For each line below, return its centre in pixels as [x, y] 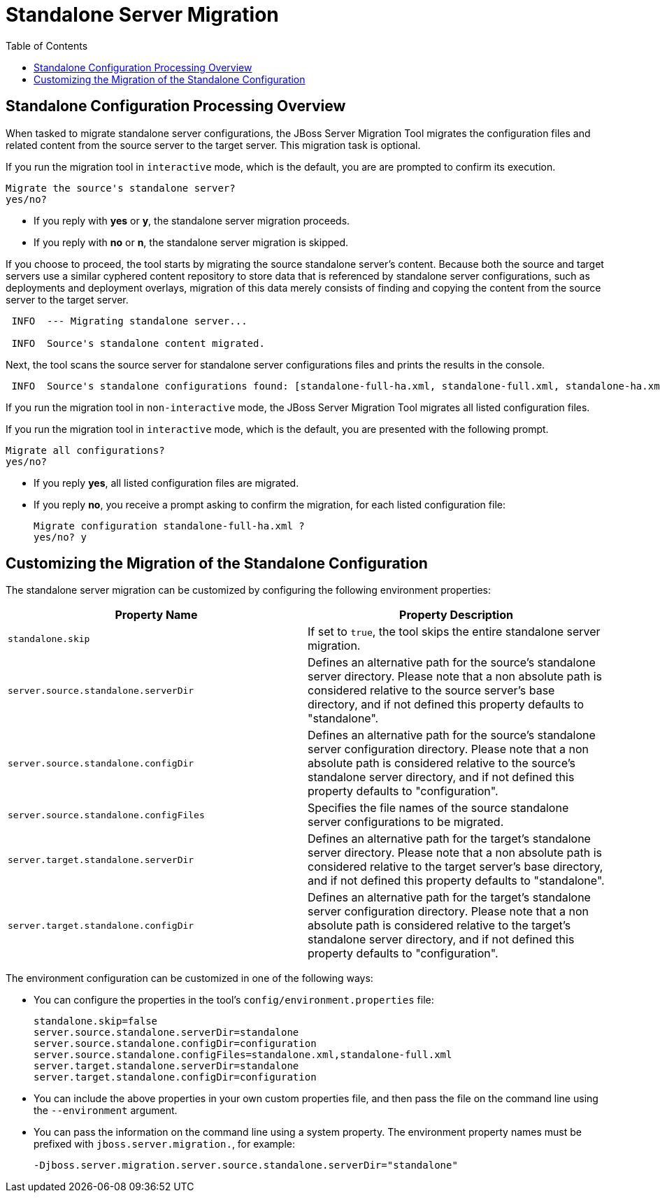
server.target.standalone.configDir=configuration [175, 1077]
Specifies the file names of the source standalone [438, 808]
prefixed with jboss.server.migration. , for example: [164, 1144]
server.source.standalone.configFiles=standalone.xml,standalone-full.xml [243, 1055]
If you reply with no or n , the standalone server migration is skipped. [191, 242]
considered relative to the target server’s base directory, [455, 867]
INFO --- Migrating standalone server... [129, 321]
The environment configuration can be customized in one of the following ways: [189, 978]
